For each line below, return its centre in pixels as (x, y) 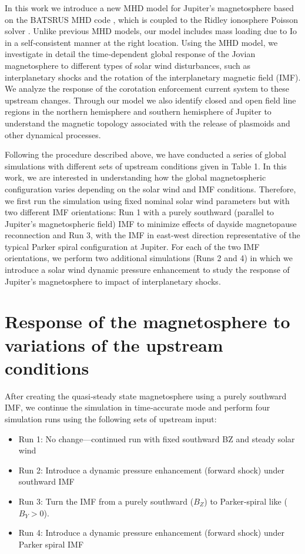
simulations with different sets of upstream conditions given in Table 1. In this (146, 166)
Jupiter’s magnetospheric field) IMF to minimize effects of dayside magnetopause (151, 223)
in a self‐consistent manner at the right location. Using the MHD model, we (141, 42)
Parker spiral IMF (51, 544)
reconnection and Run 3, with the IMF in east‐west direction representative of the (152, 235)
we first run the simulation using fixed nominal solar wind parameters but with (147, 200)
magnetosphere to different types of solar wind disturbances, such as (128, 65)
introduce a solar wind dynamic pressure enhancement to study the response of (147, 270)
